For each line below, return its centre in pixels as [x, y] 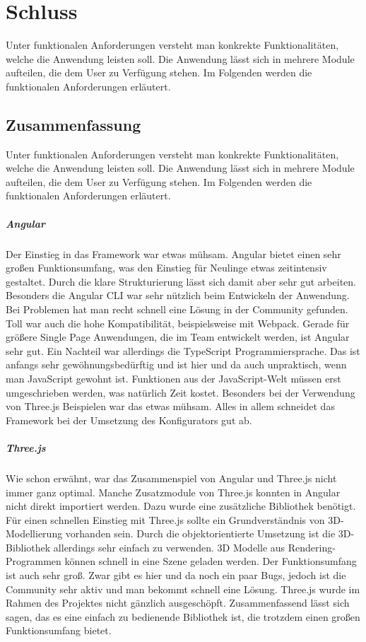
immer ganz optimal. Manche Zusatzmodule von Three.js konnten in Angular [173, 492]
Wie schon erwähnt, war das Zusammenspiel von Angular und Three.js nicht [171, 478]
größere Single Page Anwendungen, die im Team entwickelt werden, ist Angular [178, 337]
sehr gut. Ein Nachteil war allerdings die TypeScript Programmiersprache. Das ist [183, 350]
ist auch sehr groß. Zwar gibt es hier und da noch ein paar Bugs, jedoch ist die [176, 575]
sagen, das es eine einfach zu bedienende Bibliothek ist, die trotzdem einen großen [183, 616]
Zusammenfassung [73, 124]
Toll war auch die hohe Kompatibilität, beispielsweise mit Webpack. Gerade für [178, 323]
